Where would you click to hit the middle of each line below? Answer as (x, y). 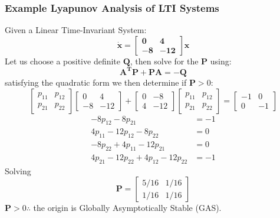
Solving (18, 170)
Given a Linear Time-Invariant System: (76, 30)
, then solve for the (164, 61)
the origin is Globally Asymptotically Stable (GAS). (127, 208)
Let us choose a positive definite (63, 61)
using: (221, 61)
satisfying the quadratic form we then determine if (96, 82)
